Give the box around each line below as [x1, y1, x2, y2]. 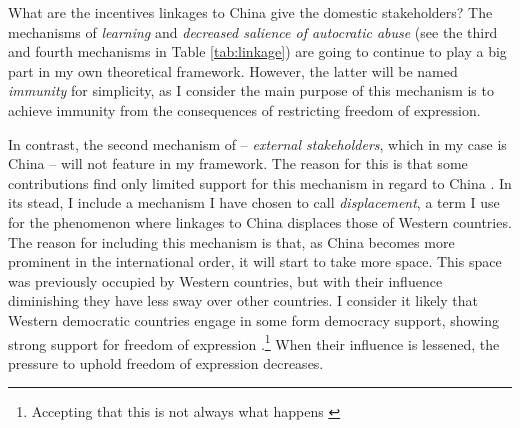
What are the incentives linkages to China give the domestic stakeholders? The [8, 2, 493, 22]
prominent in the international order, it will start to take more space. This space [8, 251, 502, 272]
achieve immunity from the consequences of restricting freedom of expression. [8, 99, 481, 120]
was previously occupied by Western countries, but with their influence [8, 270, 443, 291]
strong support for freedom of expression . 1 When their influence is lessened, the [8, 330, 500, 354]
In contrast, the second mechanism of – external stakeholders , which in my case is [8, 133, 507, 154]
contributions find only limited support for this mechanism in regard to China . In [8, 172, 512, 193]
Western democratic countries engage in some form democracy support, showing [8, 309, 499, 330]
